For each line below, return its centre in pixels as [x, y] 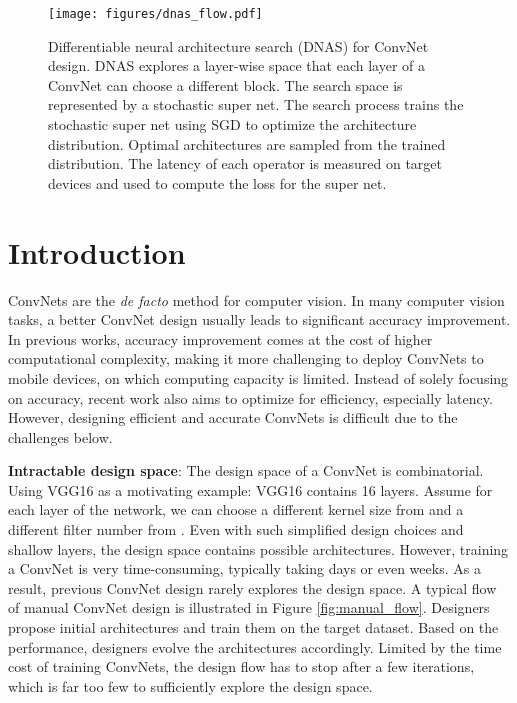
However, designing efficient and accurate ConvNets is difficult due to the [233, 417]
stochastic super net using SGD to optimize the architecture [232, 124]
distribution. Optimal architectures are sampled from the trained [247, 143]
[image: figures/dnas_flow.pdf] [155, 14]
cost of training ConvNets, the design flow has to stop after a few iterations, [241, 666]
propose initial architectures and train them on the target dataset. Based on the [253, 627]
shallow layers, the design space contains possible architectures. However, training [258, 548]
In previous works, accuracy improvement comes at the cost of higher [220, 338]
